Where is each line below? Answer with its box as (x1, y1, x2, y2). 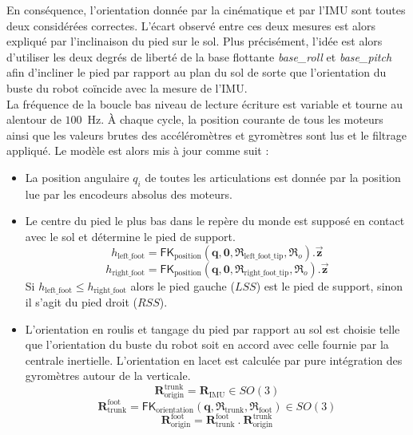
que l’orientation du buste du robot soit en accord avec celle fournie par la (25, 336, 389, 353)
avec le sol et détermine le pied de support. (25, 227, 236, 244)
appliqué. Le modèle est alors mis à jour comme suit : (6, 142, 269, 159)
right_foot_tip (244, 269, 289, 278)
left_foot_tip (244, 252, 284, 261)
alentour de (6, 111, 62, 128)
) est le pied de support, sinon (256, 277, 403, 294)
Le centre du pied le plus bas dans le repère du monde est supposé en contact (25, 212, 405, 229)
